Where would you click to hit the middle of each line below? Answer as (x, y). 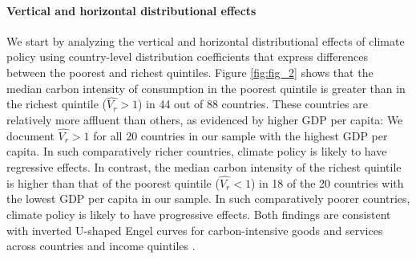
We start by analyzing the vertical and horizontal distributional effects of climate (206, 40)
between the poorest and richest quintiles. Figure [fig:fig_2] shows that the (190, 72)
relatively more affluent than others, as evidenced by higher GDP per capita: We (205, 119)
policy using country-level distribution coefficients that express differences (187, 57)
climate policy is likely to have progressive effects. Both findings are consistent (199, 214)
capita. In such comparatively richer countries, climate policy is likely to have (197, 151)
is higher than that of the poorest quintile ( (113, 182)
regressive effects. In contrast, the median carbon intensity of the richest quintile (204, 166)
